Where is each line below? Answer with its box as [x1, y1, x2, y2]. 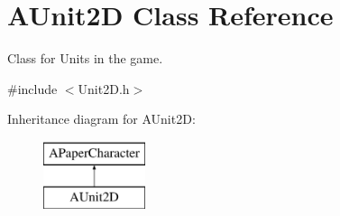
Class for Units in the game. [7, 49, 163, 68]
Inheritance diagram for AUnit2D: [7, 109, 196, 128]
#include [7, 79, 58, 98]
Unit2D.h [78, 79, 130, 98]
